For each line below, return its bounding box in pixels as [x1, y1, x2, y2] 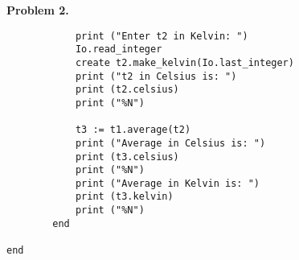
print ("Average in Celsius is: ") [75, 137, 266, 149]
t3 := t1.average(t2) [75, 124, 191, 136]
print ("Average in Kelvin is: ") [75, 177, 260, 189]
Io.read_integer [75, 43, 162, 56]
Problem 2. [6, 2, 69, 18]
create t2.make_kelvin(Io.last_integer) [75, 56, 294, 68]
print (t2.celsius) [75, 84, 179, 96]
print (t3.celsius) [75, 151, 179, 163]
